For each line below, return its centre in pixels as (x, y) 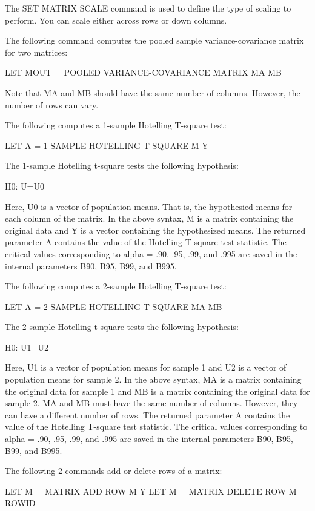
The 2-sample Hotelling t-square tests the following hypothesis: (122, 327)
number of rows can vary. (52, 104)
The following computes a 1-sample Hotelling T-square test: (116, 125)
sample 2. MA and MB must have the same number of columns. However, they (151, 403)
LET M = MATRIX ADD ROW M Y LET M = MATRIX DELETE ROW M (151, 491)
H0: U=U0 (25, 186)
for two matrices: (36, 52)
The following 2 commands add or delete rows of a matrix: (114, 471)
